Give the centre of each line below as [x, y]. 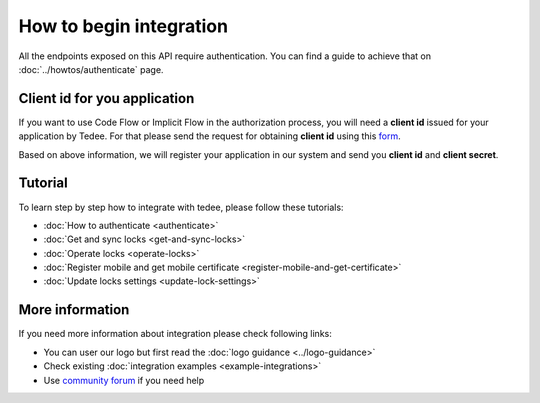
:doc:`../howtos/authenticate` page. [91, 69]
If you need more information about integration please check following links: [175, 334]
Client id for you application [106, 98]
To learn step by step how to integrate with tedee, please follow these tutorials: [181, 207]
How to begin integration [123, 26]
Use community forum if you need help [124, 380]
